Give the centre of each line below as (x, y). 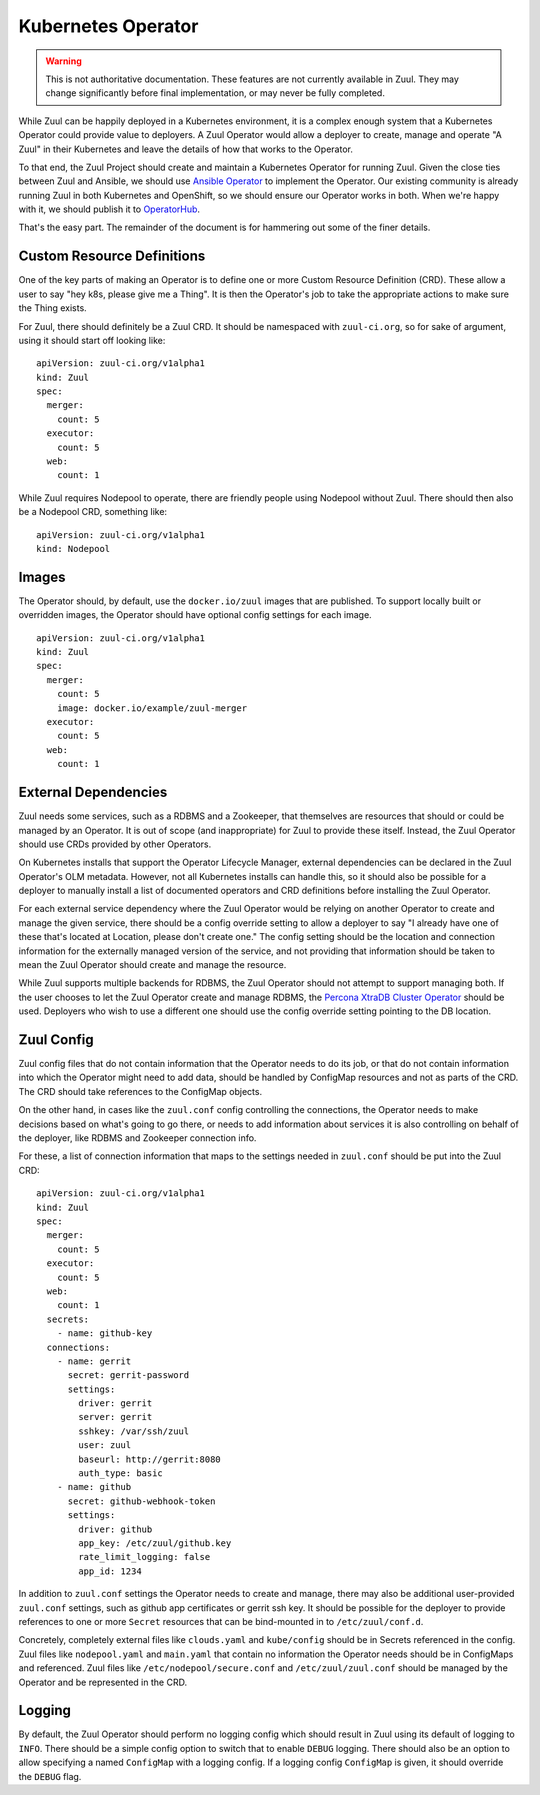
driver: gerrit (115, 1403)
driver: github (115, 1529)
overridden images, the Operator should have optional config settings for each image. (195, 615)
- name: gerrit (94, 1361)
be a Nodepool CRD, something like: (93, 512)
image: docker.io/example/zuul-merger (152, 708)
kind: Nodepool (73, 548)
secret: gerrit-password (128, 1375)
